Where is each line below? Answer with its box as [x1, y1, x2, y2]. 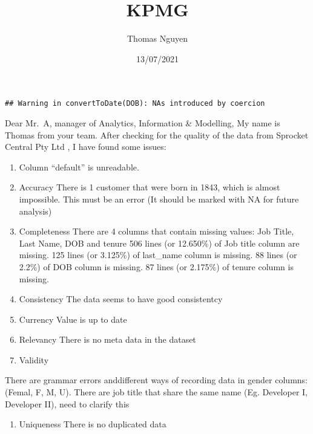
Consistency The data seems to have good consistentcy [19, 293, 223, 305]
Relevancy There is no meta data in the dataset [19, 333, 196, 346]
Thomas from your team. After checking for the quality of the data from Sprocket [5, 128, 309, 141]
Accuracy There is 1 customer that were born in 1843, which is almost [19, 181, 280, 193]
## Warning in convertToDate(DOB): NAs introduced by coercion [5, 99, 265, 108]
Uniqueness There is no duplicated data [19, 418, 166, 430]
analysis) [19, 204, 52, 217]
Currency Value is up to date [19, 313, 127, 325]
